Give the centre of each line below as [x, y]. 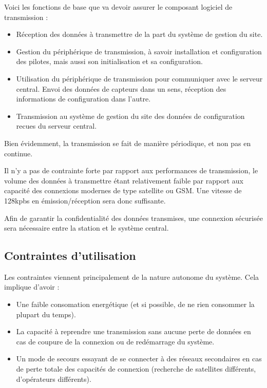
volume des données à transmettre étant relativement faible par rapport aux [124, 180]
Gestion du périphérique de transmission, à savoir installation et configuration [139, 51]
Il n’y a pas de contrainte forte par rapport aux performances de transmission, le [131, 170]
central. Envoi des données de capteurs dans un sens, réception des [121, 88]
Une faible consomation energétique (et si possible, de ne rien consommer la [135, 304]
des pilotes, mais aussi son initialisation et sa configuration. [109, 61]
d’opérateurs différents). [54, 379]
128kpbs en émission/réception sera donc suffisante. [85, 200]
